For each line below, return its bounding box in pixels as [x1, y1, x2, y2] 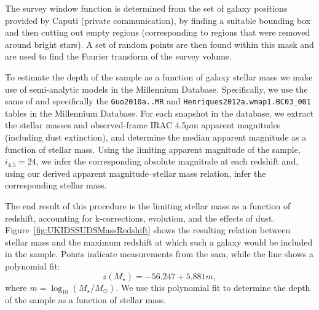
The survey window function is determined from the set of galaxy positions [5, 2, 288, 14]
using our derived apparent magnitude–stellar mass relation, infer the [5, 166, 266, 179]
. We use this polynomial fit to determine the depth [116, 281, 310, 293]
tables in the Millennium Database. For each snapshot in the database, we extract [5, 106, 314, 119]
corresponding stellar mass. [5, 179, 107, 192]
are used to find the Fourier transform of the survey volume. [5, 50, 232, 63]
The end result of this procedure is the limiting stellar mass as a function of [5, 199, 291, 212]
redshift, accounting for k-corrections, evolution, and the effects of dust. [5, 211, 275, 224]
